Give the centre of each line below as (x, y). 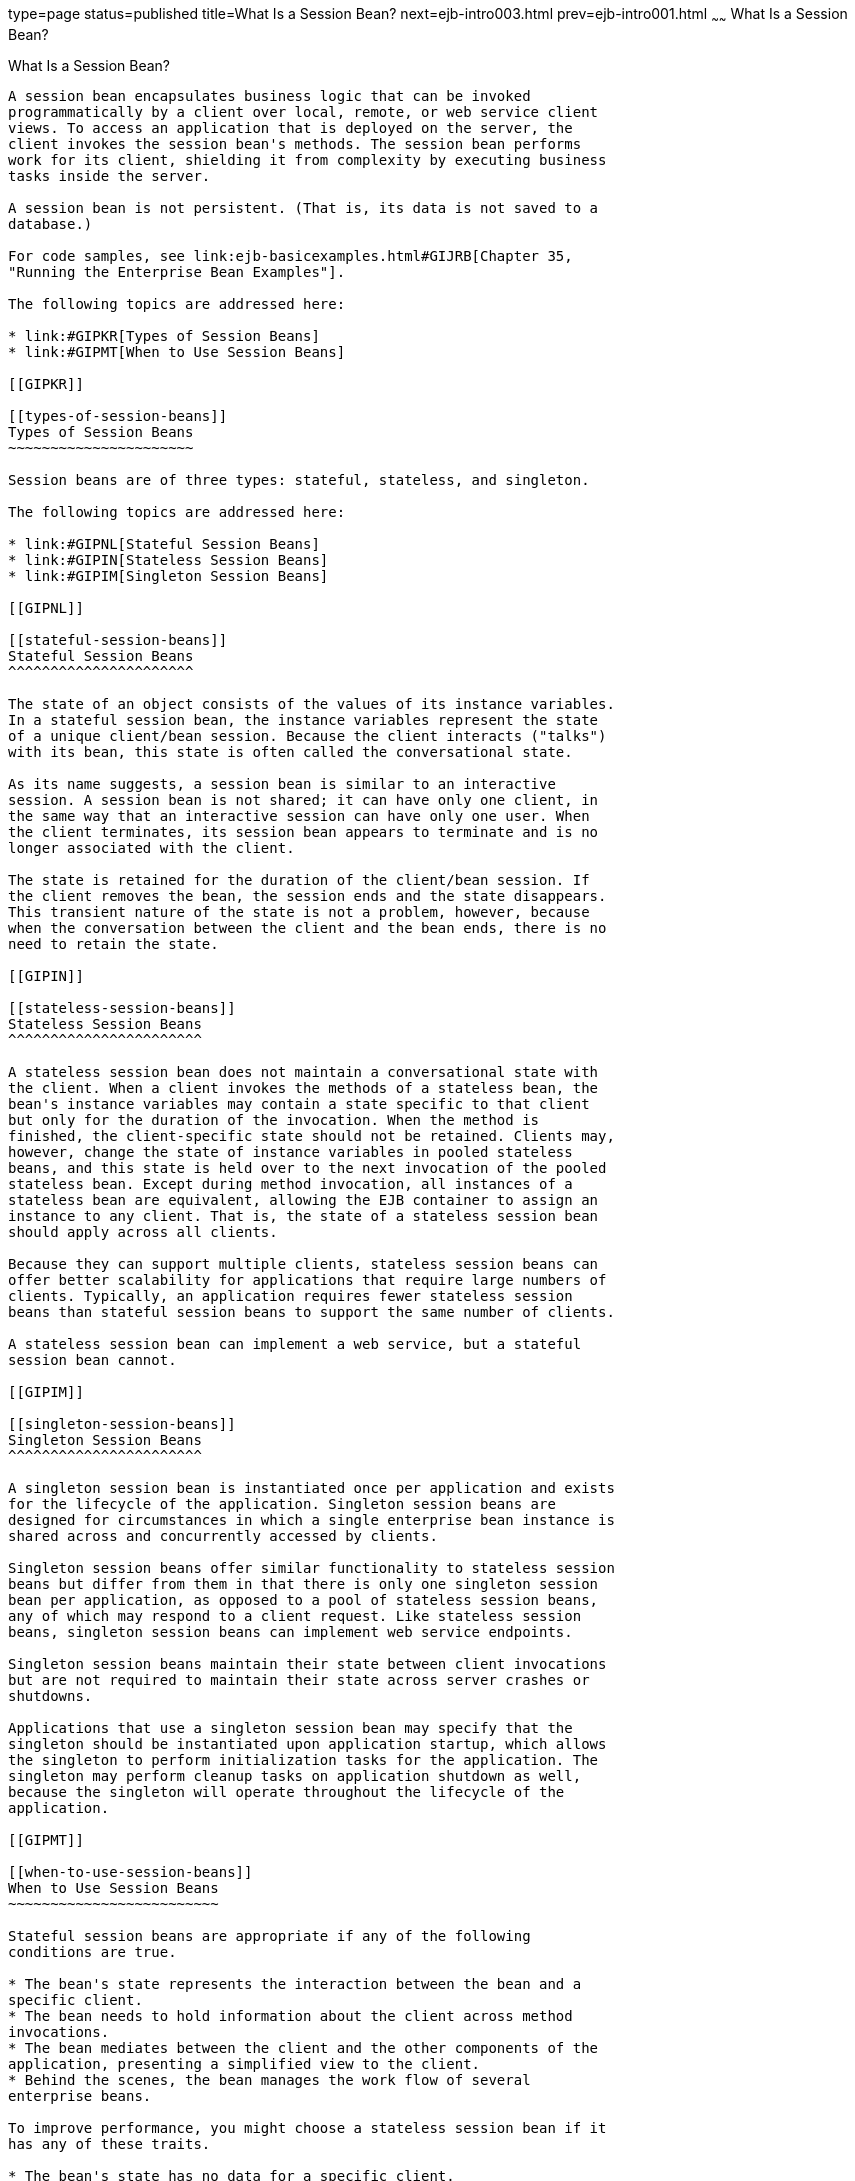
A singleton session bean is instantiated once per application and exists (311, 1487)
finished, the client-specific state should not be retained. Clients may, (311, 1135)
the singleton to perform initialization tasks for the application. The (303, 1759)
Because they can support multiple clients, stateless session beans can (303, 1263)
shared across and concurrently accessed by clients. (223, 1535)
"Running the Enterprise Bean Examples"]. (177, 271)
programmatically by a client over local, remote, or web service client (303, 111)
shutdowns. (50, 1695)
